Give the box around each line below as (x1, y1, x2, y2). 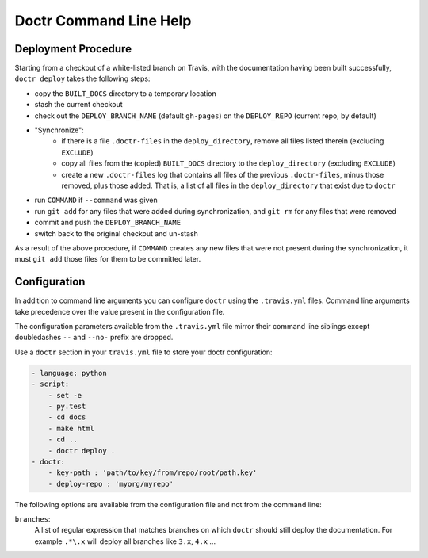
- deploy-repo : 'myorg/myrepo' (48, 480, 174, 488)
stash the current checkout (34, 100, 123, 109)
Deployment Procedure (14, 42, 132, 55)
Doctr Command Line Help (14, 12, 192, 29)
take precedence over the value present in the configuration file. (14, 307, 225, 316)
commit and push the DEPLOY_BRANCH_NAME (34, 218, 182, 227)
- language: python (31, 369, 107, 377)
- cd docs (48, 413, 86, 422)
